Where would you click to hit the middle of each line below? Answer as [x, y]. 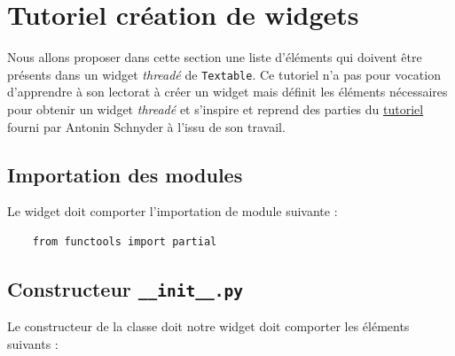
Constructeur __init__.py [126, 288]
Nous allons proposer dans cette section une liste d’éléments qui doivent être [215, 57]
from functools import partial [125, 241]
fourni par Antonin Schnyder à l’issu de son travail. [146, 126]
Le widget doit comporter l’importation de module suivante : [173, 211]
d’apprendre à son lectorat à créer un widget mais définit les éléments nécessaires [227, 92]
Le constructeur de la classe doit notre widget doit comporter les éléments [208, 326]
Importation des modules [125, 174]
